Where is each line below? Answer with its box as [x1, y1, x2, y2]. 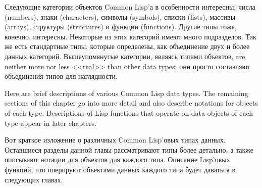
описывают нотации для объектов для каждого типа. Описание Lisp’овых [5, 154, 230, 165]
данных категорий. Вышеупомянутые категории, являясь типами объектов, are [5, 51, 245, 61]
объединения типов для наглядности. [5, 71, 118, 81]
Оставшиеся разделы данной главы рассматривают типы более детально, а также [5, 144, 254, 155]
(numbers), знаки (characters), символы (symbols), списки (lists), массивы [5, 11, 236, 22]
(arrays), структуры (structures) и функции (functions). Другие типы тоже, [5, 21, 237, 32]
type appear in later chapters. [5, 117, 96, 128]
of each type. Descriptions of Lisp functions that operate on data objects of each [5, 107, 253, 118]
